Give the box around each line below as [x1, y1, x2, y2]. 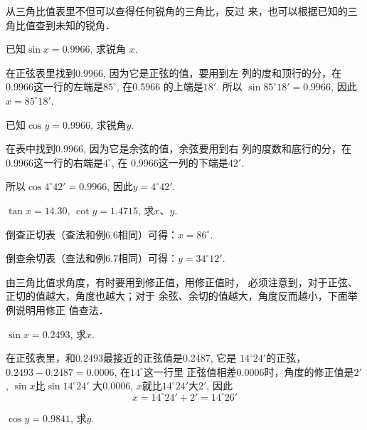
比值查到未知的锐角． [15, 17, 115, 32]
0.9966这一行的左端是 [6, 79, 103, 94]
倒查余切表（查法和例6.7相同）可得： [6, 251, 178, 266]
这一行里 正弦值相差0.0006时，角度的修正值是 [143, 364, 354, 379]
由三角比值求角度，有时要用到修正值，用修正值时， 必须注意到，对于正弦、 [6, 274, 358, 289]
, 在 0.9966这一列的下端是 [111, 154, 228, 169]
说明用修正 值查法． [15, 302, 109, 317]
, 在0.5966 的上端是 [116, 79, 203, 94]
